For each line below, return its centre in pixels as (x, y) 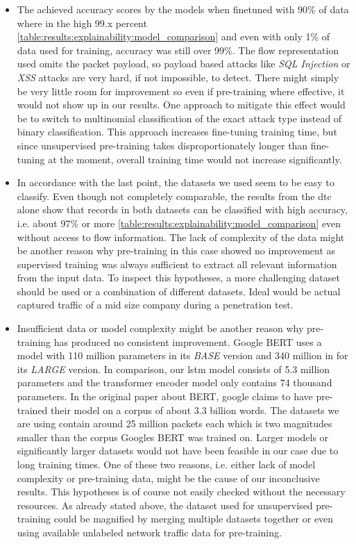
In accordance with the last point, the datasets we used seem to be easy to (176, 182)
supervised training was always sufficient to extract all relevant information (177, 264)
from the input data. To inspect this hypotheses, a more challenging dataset (178, 278)
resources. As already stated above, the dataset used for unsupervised (165, 505)
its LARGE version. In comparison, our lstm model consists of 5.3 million (173, 369)
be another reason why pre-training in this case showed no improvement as (176, 250)
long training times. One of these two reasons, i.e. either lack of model (166, 464)
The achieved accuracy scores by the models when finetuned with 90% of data (183, 9)
